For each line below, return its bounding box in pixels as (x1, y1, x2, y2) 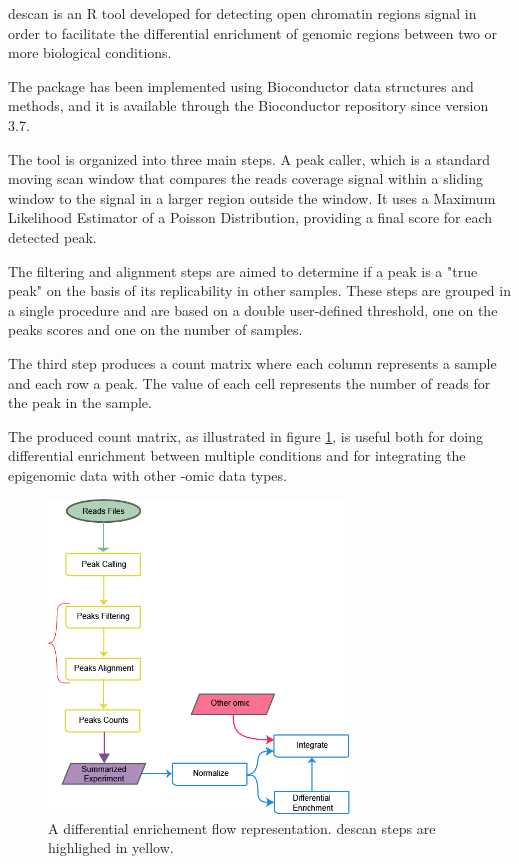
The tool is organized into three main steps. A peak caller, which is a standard (8, 148, 490, 169)
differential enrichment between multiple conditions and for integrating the (8, 445, 466, 466)
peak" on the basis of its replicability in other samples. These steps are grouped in (8, 280, 511, 301)
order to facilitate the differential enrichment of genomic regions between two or (8, 22, 498, 43)
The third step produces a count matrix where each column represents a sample (8, 352, 497, 373)
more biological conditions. (8, 42, 172, 63)
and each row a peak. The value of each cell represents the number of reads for (8, 372, 491, 393)
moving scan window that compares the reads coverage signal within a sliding (8, 168, 483, 189)
